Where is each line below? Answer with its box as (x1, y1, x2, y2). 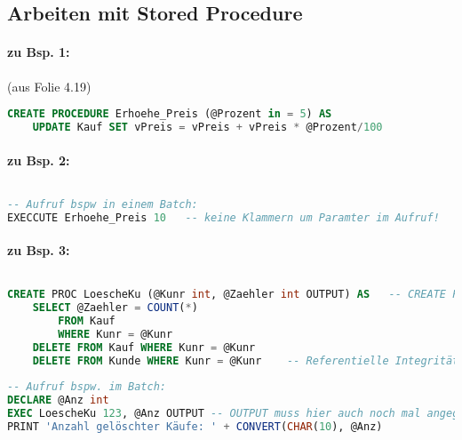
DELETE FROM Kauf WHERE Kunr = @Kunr (32, 340, 256, 354)
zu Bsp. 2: (7, 150, 70, 169)
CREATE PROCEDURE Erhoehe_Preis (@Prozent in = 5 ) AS (7, 108, 332, 121)
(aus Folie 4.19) (7, 76, 92, 95)
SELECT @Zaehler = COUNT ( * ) (32, 301, 198, 315)
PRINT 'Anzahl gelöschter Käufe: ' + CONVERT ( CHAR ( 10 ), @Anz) (7, 420, 383, 434)
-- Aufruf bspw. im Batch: (7, 380, 166, 394)
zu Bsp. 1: (7, 43, 70, 61)
